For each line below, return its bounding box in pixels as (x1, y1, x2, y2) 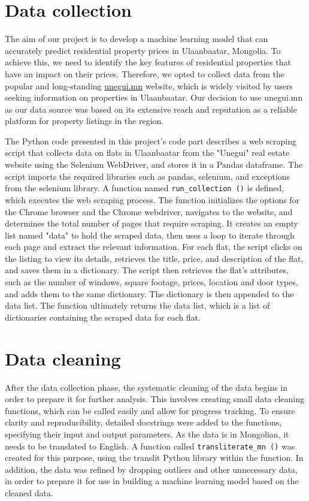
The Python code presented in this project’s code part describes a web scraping (5, 134, 296, 147)
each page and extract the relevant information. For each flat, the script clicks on (5, 240, 302, 253)
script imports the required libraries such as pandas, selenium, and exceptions (5, 170, 290, 182)
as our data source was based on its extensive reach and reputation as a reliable (5, 102, 297, 115)
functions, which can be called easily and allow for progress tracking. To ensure (5, 404, 295, 417)
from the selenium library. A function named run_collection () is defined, (5, 182, 284, 194)
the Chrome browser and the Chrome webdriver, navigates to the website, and (5, 205, 293, 218)
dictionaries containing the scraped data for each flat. (5, 310, 201, 323)
